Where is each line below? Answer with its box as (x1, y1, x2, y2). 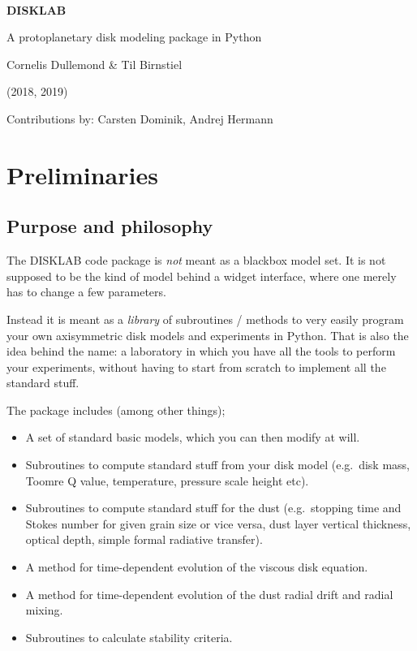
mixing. (25, 601, 63, 619)
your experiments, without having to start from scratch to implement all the (6, 358, 386, 375)
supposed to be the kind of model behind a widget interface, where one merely (6, 267, 397, 284)
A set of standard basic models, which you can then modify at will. (25, 429, 360, 446)
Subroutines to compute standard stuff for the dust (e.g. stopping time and (25, 499, 402, 516)
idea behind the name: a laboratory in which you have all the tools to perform (6, 343, 396, 360)
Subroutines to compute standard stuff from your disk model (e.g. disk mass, (25, 456, 411, 473)
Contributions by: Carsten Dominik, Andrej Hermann (6, 110, 273, 127)
